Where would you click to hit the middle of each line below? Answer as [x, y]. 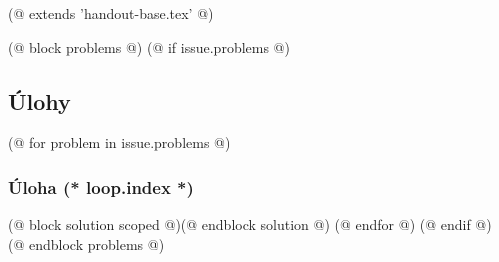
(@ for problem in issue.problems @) [119, 142]
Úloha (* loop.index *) [101, 186]
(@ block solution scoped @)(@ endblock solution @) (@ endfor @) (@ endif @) [250, 224]
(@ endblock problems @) [86, 243]
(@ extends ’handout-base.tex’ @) [111, 13]
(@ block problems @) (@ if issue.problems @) [149, 46]
